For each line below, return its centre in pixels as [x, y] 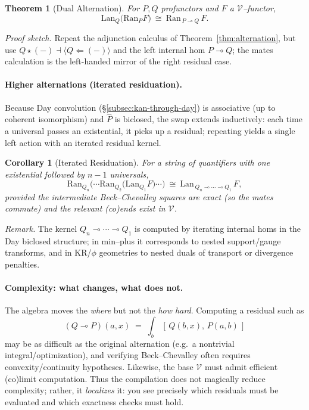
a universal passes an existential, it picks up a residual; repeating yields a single [150, 131]
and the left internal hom [159, 49]
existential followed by [45, 174]
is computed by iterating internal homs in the [218, 228]
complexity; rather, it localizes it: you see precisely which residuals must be [142, 390]
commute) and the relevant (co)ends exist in [85, 208]
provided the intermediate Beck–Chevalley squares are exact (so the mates [139, 196]
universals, [129, 174]
